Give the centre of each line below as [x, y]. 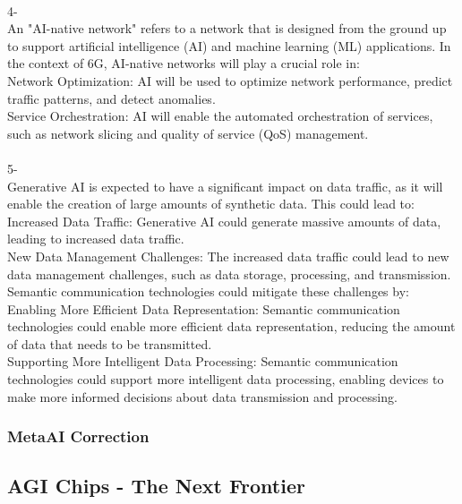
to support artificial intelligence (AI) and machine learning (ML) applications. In [229, 45]
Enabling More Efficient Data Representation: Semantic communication [204, 308]
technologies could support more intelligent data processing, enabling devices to [226, 379]
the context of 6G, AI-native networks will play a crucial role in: [184, 63]
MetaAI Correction [78, 436]
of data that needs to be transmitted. [110, 343]
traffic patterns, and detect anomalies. [111, 98]
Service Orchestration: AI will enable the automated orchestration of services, [220, 116]
